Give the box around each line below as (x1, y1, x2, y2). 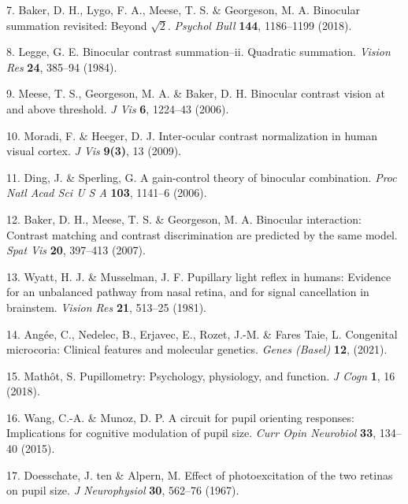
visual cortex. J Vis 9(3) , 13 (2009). (6, 143, 182, 159)
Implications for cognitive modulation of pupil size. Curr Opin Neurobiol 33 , (6, 424, 376, 441)
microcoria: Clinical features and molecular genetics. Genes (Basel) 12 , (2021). (6, 341, 388, 358)
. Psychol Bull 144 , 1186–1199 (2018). (167, 17, 352, 33)
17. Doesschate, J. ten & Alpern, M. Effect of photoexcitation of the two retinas (6, 466, 393, 483)
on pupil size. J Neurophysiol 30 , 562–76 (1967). (6, 482, 239, 498)
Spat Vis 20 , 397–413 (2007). (6, 242, 146, 258)
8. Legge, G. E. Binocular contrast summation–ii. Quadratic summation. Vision (6, 43, 391, 60)
